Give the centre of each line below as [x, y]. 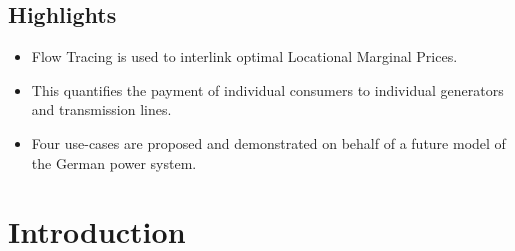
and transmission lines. [101, 109]
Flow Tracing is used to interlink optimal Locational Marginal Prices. [244, 56]
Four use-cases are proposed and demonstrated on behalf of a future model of [268, 142]
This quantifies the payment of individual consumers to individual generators [267, 89]
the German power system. [114, 162]
